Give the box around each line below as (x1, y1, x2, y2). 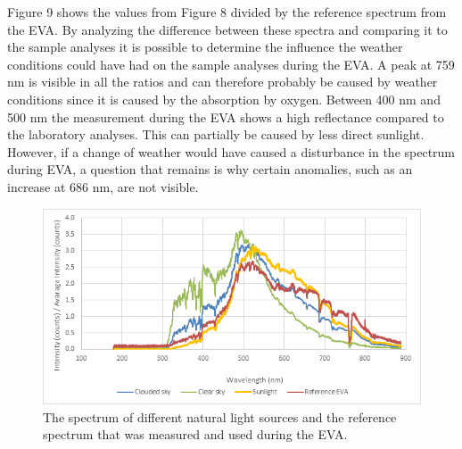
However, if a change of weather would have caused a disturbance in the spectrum (7, 142, 456, 161)
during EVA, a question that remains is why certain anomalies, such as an (7, 160, 413, 179)
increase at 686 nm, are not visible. (7, 177, 199, 195)
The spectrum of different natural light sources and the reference (43, 407, 397, 426)
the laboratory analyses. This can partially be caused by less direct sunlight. (7, 125, 425, 144)
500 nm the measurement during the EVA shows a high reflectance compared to (7, 107, 444, 126)
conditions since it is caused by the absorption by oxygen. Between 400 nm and (7, 89, 441, 108)
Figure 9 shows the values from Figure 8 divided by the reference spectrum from (7, 3, 447, 21)
